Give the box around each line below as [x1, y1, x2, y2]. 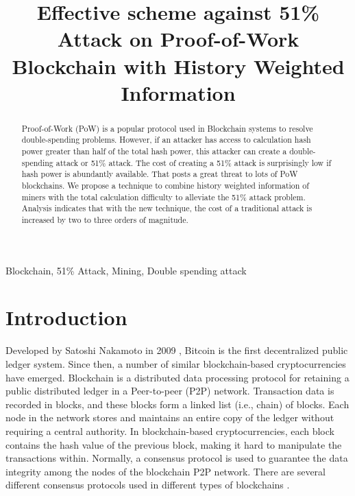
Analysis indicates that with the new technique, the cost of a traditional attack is [21, 202, 313, 214]
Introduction [5, 303, 127, 331]
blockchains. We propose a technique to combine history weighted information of [21, 180, 309, 191]
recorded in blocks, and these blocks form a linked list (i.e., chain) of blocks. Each [5, 397, 350, 411]
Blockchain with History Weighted [12, 51, 345, 80]
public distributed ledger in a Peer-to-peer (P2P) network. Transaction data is [5, 383, 334, 398]
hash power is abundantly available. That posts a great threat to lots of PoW [21, 168, 298, 180]
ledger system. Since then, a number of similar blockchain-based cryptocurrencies [5, 356, 346, 370]
